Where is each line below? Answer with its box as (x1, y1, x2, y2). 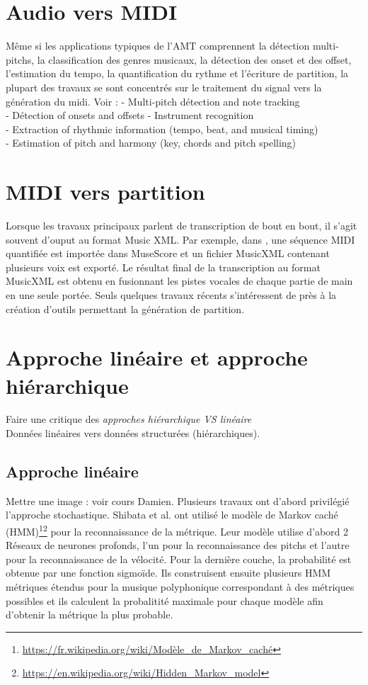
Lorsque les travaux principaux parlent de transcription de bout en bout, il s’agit (6, 218, 357, 232)
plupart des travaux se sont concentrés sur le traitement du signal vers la (6, 79, 322, 94)
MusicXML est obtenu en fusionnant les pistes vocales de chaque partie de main (6, 273, 353, 288)
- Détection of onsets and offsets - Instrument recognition (6, 108, 254, 123)
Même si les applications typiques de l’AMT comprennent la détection (6, 38, 310, 53)
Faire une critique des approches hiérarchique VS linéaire (6, 412, 252, 426)
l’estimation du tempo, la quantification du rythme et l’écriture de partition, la (6, 66, 349, 81)
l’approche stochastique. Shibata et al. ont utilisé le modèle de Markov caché (6, 507, 338, 522)
